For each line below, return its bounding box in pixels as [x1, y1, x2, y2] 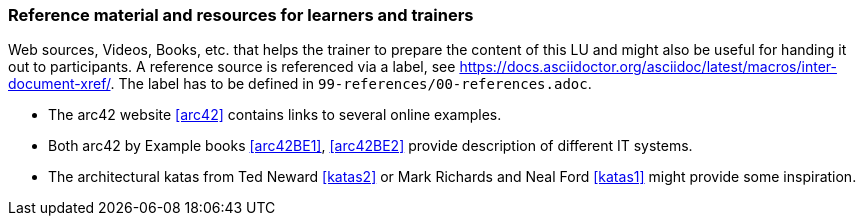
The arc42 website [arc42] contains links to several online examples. [48, 106, 502, 124]
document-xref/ [8, 75, 111, 93]
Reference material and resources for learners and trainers [8, 5, 474, 25]
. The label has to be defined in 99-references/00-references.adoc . [110, 75, 592, 93]
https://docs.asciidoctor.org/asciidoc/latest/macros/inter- [459, 58, 837, 76]
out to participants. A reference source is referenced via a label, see [8, 58, 456, 76]
